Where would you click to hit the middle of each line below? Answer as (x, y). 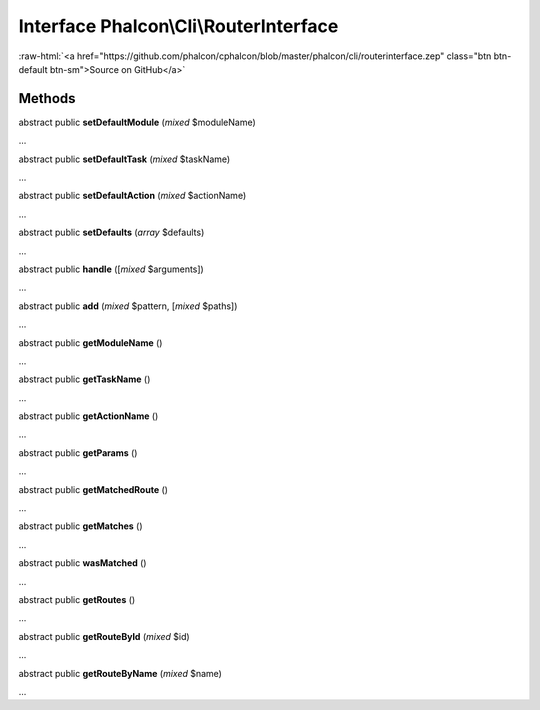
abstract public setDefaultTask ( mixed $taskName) (124, 159)
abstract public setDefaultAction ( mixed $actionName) (132, 196)
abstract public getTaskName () (84, 379)
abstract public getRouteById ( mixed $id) (104, 636)
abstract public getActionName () (88, 416)
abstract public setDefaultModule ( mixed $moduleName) (137, 122)
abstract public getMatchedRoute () (93, 489)
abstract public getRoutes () (77, 599)
